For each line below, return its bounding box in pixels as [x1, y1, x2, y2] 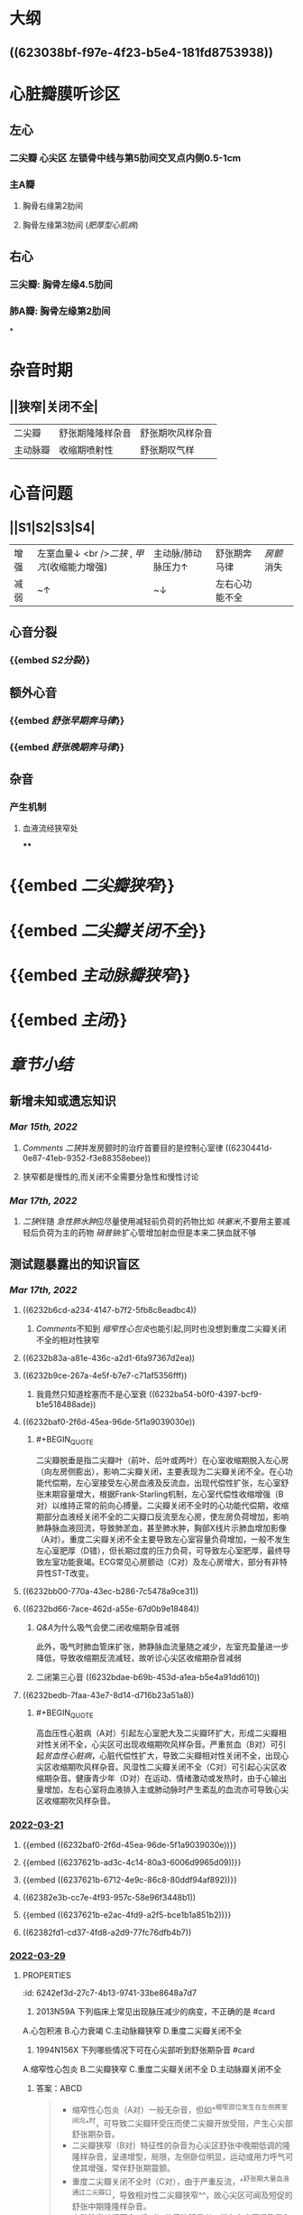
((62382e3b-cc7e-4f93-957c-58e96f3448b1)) [22, 1891, 197, 1902]
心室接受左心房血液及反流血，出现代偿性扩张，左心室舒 [83, 1477, 289, 1488]
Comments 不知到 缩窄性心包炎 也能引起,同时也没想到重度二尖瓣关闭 [35, 1323, 287, 1334]
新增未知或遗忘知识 [9, 1093, 116, 1108]
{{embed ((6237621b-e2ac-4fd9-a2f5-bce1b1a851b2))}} [22, 1909, 232, 1920]
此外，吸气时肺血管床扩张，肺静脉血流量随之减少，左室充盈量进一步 [35, 1641, 289, 1652]
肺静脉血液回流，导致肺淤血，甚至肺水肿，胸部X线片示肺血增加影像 [35, 1522, 287, 1533]
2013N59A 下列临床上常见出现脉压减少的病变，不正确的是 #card [35, 2006, 275, 2017]
